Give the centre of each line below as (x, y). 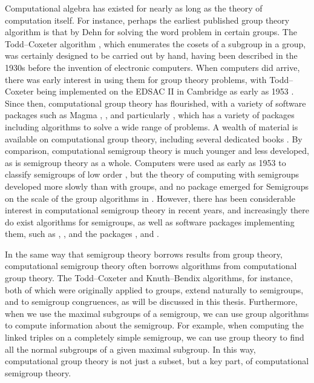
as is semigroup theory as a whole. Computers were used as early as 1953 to (146, 162)
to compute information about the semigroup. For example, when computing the (154, 325)
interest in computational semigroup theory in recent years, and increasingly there (157, 210)
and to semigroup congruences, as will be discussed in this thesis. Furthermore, (151, 301)
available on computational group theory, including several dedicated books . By (154, 138)
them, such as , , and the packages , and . (82, 234)
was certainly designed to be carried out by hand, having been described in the (151, 55)
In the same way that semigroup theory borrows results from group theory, (144, 254)
